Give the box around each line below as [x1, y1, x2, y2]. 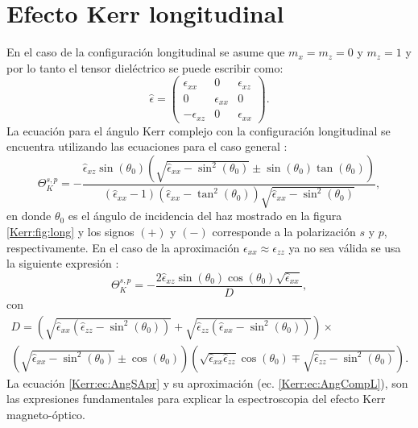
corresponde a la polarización [212, 223, 356, 240]
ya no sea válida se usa [288, 239, 401, 256]
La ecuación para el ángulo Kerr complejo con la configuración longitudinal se [6, 122, 391, 139]
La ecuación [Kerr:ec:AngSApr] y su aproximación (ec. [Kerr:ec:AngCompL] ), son [6, 374, 408, 391]
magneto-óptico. [6, 405, 85, 422]
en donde [6, 207, 52, 224]
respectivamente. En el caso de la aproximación [6, 239, 240, 256]
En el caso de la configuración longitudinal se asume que [6, 44, 285, 60]
